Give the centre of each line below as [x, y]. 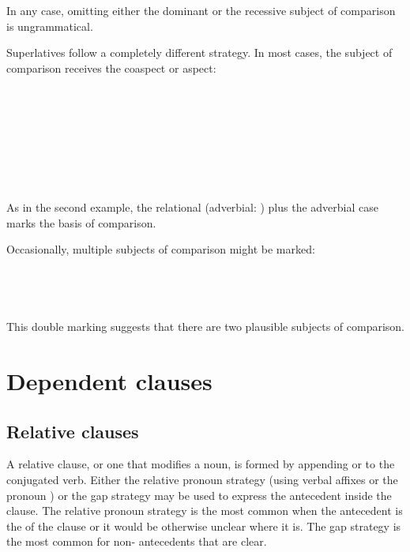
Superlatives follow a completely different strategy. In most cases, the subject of [199, 53]
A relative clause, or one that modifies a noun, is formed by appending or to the [201, 464]
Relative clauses [73, 431]
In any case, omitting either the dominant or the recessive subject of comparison [201, 10]
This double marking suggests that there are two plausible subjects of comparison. [205, 327]
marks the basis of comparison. [81, 222]
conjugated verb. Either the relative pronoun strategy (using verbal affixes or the [202, 480]
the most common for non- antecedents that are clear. [137, 541]
